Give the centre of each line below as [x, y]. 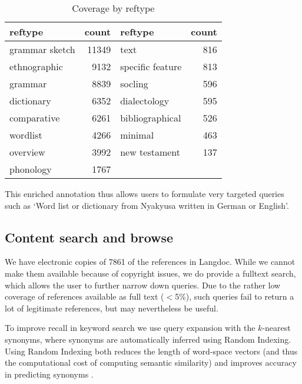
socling [134, 83]
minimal [137, 135]
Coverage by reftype [113, 8]
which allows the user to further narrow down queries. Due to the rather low [143, 285]
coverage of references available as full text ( [84, 296]
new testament [150, 152]
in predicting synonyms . [49, 374]
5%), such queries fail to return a [235, 296]
